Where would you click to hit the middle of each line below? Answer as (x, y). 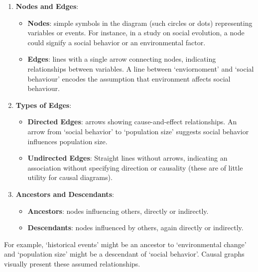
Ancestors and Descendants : (65, 194)
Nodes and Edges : (47, 6)
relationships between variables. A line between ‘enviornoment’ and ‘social (141, 68)
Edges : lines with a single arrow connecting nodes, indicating (122, 59)
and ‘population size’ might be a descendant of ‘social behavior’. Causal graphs (124, 254)
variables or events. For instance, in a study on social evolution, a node (136, 33)
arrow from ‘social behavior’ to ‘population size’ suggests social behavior (138, 131)
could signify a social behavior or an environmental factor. (117, 42)
